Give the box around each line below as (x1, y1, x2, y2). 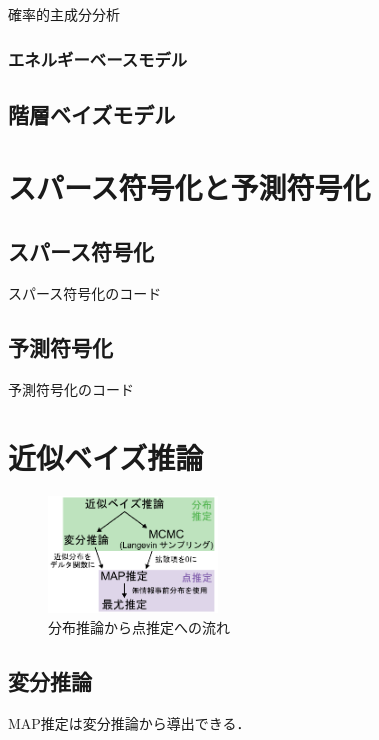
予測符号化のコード (8, 378, 134, 399)
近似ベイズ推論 (8, 437, 204, 478)
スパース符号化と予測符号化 (8, 167, 371, 208)
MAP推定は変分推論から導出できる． (8, 712, 251, 733)
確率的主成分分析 (8, 4, 120, 24)
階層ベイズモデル (8, 98, 176, 129)
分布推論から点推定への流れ (48, 617, 230, 638)
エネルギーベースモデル (8, 46, 188, 71)
